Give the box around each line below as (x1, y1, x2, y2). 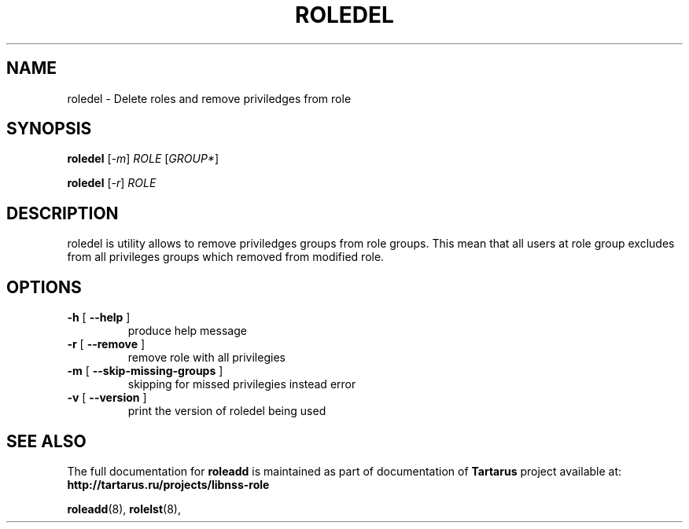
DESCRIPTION (6, 203, 119, 223)
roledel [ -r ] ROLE (67, 176, 157, 190)
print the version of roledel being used (127, 404, 326, 418)
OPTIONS (6, 277, 82, 297)
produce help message (127, 324, 247, 338)
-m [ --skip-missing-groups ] (67, 364, 223, 378)
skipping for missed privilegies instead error (127, 377, 356, 391)
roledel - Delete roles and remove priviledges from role (67, 91, 352, 105)
